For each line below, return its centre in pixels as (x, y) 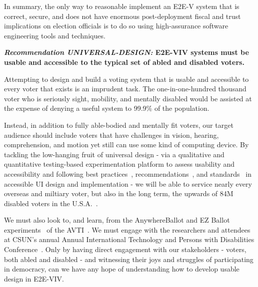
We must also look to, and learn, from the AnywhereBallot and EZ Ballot (117, 220)
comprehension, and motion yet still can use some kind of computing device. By (126, 144)
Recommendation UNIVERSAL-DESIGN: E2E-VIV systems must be (126, 52)
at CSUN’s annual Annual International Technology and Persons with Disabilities (129, 239)
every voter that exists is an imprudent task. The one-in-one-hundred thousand (125, 89)
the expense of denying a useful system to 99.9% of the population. (107, 108)
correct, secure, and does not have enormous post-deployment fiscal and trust (122, 16)
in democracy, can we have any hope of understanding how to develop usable (122, 269)
